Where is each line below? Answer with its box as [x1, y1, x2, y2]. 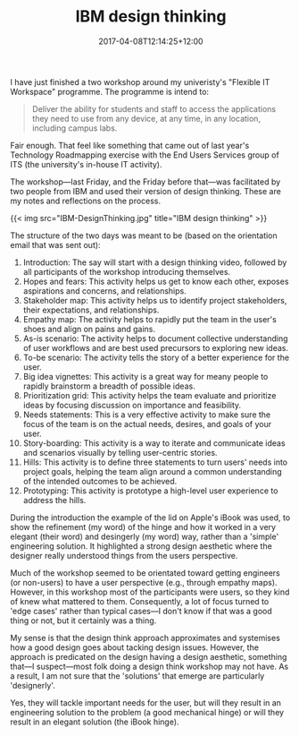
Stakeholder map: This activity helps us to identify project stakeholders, [22, 295, 287, 305]
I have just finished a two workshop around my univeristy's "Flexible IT [10, 76, 270, 87]
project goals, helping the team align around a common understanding [22, 466, 282, 476]
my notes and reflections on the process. [10, 195, 162, 206]
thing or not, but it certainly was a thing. [10, 615, 157, 626]
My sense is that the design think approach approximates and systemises [10, 632, 280, 643]
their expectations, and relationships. [22, 304, 160, 315]
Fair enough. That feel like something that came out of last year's [10, 140, 250, 150]
